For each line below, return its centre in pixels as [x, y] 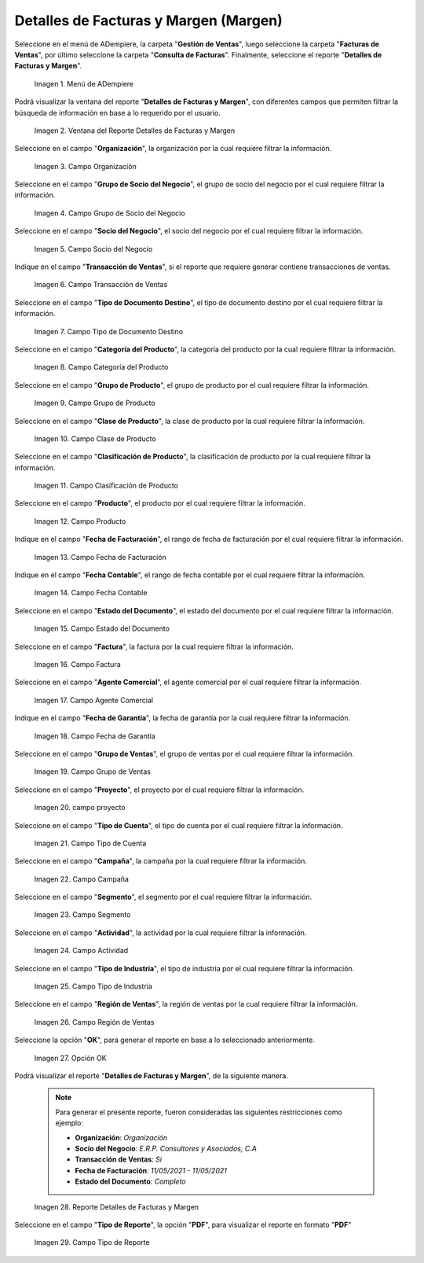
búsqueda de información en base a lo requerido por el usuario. [118, 112]
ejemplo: [69, 1123]
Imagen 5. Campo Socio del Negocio [93, 249]
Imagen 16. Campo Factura [77, 664]
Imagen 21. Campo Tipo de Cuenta [90, 843]
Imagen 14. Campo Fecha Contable [91, 593]
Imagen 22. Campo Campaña [82, 879]
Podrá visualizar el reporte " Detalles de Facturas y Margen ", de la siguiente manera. [151, 1075]
